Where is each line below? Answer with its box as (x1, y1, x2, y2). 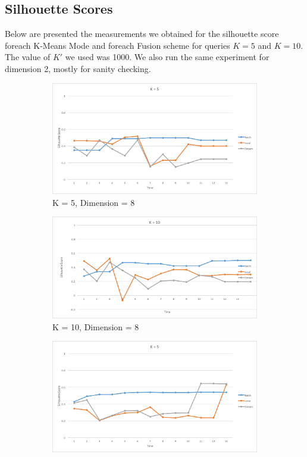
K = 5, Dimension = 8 (52, 196, 135, 208)
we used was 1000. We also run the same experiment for (65, 51, 270, 63)
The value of (5, 51, 51, 63)
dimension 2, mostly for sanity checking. (5, 62, 151, 74)
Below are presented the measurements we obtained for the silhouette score (5, 27, 279, 40)
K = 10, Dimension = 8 (52, 320, 139, 333)
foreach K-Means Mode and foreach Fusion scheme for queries (5, 39, 230, 51)
